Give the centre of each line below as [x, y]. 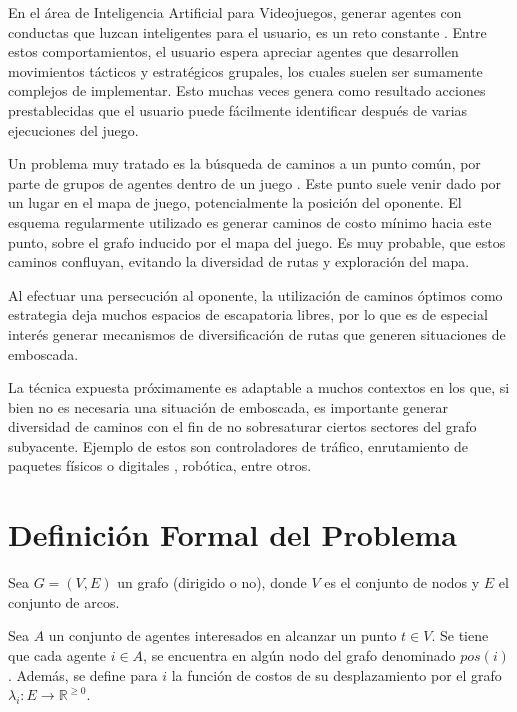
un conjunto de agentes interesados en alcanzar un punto [222, 635]
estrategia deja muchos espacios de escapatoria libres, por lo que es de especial [248, 314]
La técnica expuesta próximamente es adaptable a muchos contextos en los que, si [259, 387]
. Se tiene [460, 635]
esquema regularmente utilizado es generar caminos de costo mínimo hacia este [250, 221]
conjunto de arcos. [64, 601]
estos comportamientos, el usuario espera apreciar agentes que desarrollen [233, 51]
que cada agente [57, 654]
